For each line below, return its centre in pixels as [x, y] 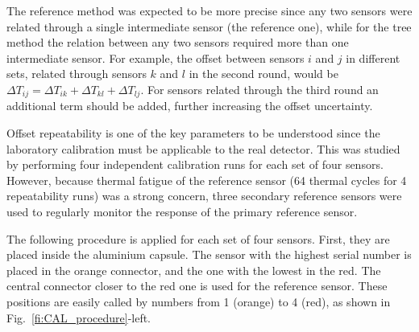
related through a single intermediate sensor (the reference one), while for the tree [209, 26]
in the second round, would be [263, 74]
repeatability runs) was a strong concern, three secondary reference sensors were [204, 196]
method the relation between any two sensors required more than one [178, 42]
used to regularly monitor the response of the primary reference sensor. [182, 211]
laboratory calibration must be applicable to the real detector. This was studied [203, 148]
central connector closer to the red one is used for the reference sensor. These [197, 286]
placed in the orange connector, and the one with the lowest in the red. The [194, 270]
